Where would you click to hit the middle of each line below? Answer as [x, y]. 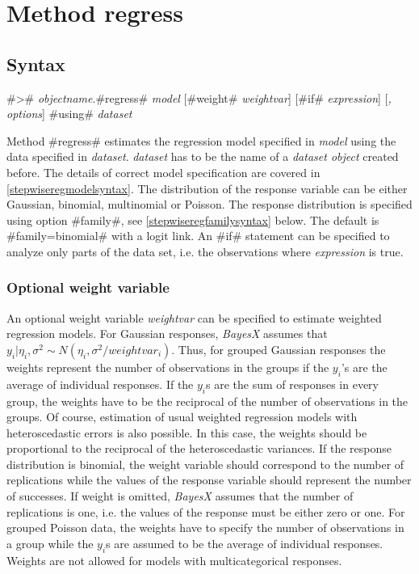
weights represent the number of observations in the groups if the [168, 367]
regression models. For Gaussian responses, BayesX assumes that [167, 333]
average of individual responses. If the [100, 384]
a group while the [50, 543]
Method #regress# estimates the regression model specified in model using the [201, 140]
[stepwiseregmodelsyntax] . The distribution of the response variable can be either [207, 188]
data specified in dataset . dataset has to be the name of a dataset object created [203, 156]
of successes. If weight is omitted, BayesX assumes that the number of [180, 496]
